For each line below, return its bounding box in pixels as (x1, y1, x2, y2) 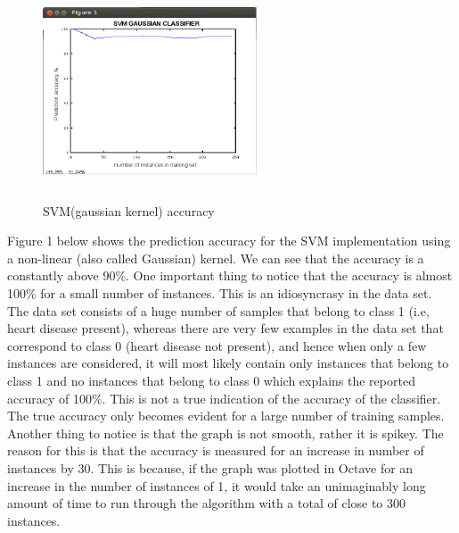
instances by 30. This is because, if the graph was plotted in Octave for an (7, 458, 414, 477)
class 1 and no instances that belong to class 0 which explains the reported (7, 371, 415, 389)
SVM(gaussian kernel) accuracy (43, 201, 215, 220)
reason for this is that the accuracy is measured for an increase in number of (7, 441, 424, 460)
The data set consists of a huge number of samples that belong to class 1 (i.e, (7, 301, 430, 320)
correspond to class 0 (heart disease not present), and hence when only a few (7, 336, 427, 354)
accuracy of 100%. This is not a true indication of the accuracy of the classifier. (7, 388, 441, 407)
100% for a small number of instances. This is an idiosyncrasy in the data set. (7, 283, 432, 302)
